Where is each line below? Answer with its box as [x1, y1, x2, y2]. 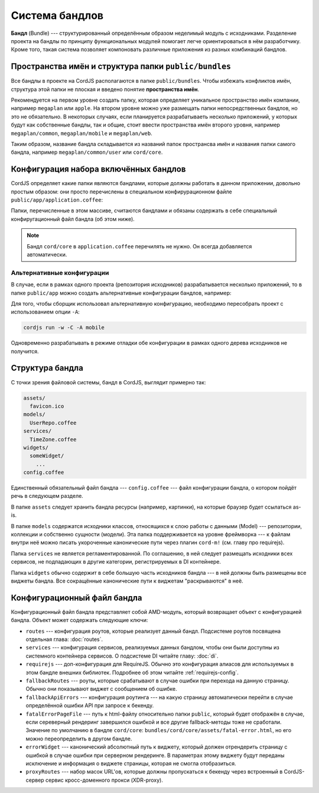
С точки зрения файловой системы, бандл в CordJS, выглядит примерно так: [11, 378, 206, 386]
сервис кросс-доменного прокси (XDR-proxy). [45, 776, 164, 784]
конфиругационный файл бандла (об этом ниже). [11, 215, 135, 222]
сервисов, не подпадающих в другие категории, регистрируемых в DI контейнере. [11, 558, 222, 565]
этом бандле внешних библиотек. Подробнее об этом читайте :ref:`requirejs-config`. [25, 669, 239, 676]
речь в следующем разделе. [11, 493, 84, 500]
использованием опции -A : [11, 308, 80, 316]
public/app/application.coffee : [11, 196, 103, 203]
